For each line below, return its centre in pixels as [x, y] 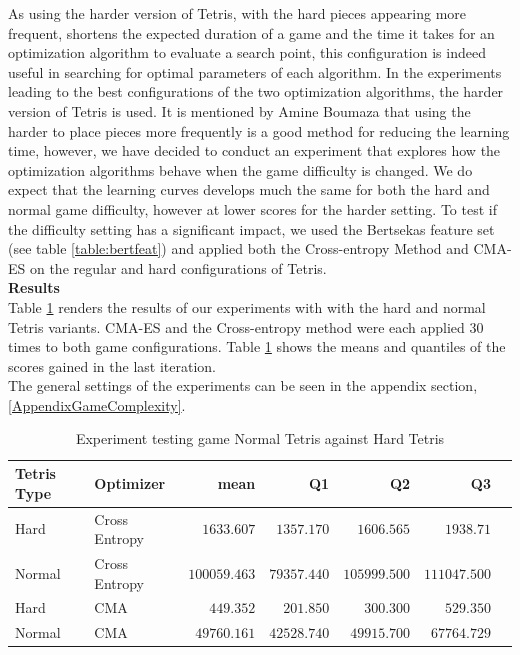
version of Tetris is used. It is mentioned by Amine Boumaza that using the [239, 110]
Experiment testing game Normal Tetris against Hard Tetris [260, 438]
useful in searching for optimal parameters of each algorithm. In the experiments [255, 71]
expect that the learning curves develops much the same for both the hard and [249, 189]
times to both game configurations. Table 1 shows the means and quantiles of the [257, 346]
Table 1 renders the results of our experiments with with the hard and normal [247, 306]
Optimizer [130, 482]
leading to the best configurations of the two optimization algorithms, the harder [256, 91]
